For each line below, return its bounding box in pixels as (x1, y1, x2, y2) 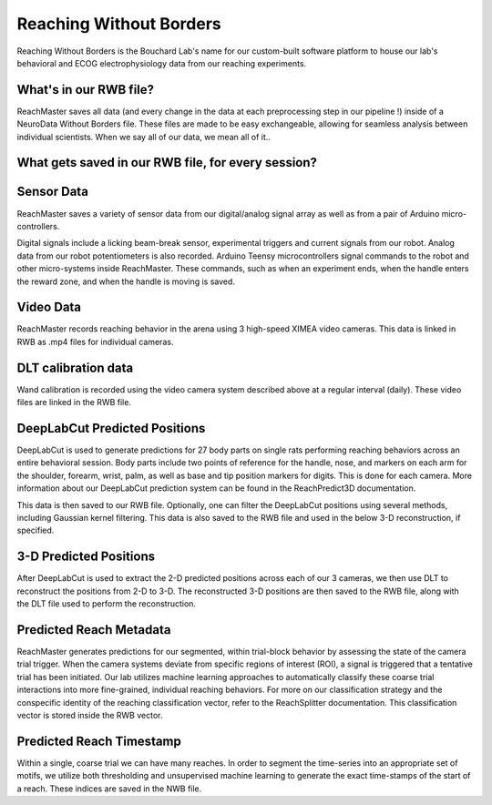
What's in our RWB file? (16, 82, 155, 97)
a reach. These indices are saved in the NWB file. (16, 783, 202, 794)
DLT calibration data (16, 360, 134, 375)
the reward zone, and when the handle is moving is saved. (16, 276, 236, 287)
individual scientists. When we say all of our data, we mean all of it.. (16, 131, 271, 142)
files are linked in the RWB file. (16, 397, 132, 408)
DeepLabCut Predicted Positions (16, 420, 206, 436)
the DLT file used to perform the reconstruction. (16, 598, 196, 609)
